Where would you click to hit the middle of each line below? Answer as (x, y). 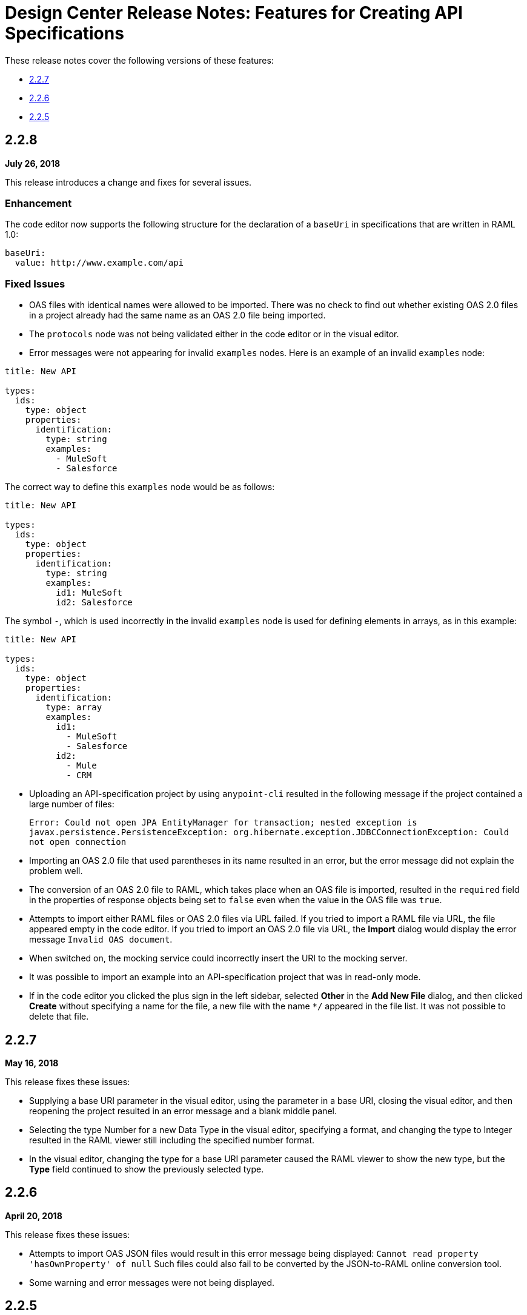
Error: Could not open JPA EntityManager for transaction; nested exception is (223, 823)
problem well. (56, 871)
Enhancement (38, 203)
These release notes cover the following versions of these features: (139, 60)
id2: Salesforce (94, 603)
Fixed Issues (35, 284)
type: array (74, 708)
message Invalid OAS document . (101, 940)
